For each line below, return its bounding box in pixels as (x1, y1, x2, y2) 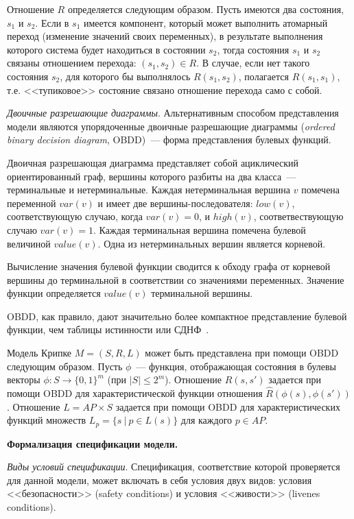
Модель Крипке (7, 346, 72, 360)
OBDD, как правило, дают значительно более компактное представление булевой (7, 309, 347, 323)
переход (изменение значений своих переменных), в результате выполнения (7, 29, 323, 43)
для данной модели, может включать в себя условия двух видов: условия (7, 472, 312, 487)
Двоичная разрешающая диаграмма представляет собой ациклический (7, 155, 298, 169)
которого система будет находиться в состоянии (7, 42, 206, 56)
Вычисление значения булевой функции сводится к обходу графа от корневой (7, 259, 331, 274)
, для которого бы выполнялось (60, 69, 191, 83)
